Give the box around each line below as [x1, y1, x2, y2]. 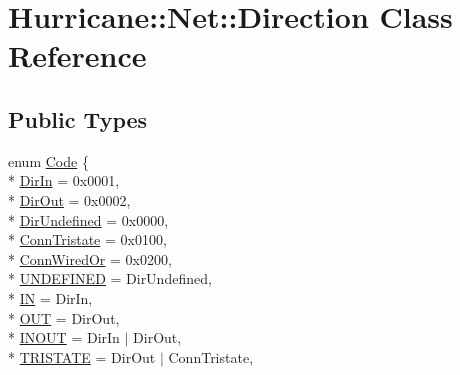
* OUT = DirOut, [8, 307, 120, 328]
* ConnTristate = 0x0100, [8, 229, 167, 250]
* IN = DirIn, [8, 287, 93, 308]
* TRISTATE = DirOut [8, 346, 156, 367]
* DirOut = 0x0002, [8, 189, 131, 210]
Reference [8, 35, 147, 76]
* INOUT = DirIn [8, 327, 120, 348]
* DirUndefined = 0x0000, [8, 209, 169, 230]
